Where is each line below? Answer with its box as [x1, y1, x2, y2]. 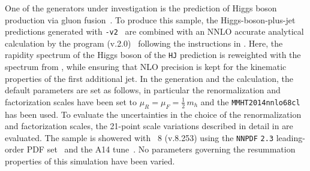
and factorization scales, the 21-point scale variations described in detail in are [5, 120, 293, 132]
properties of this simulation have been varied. [5, 155, 175, 167]
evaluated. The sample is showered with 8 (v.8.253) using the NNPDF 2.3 [5, 131, 274, 143]
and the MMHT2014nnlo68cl [200, 95, 300, 108]
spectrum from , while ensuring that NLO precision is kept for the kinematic [5, 60, 287, 73]
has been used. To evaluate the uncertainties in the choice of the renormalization [5, 108, 302, 120]
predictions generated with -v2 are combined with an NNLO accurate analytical [5, 25, 304, 38]
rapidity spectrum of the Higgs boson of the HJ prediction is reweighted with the [5, 48, 301, 61]
